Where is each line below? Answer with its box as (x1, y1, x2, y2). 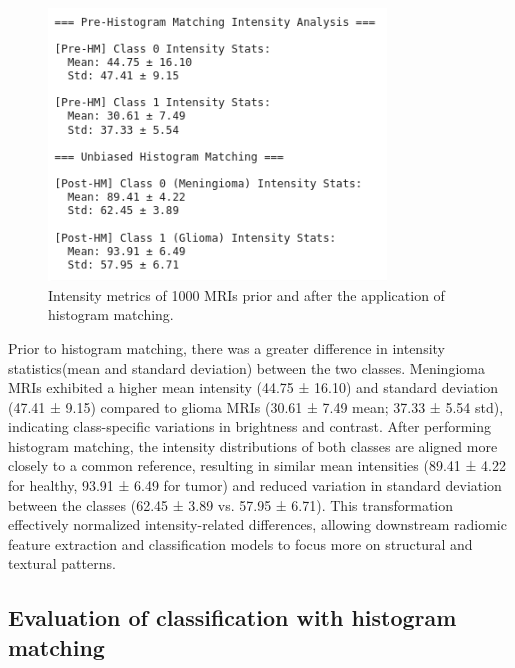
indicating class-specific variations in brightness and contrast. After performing (8, 416, 492, 437)
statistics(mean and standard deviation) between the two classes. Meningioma (8, 357, 485, 378)
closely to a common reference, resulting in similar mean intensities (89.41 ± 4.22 (8, 455, 506, 476)
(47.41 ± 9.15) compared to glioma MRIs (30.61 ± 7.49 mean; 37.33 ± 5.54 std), (8, 396, 504, 417)
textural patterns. (8, 553, 116, 574)
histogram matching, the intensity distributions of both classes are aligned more (8, 435, 498, 456)
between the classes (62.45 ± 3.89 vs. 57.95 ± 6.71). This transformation (8, 494, 454, 515)
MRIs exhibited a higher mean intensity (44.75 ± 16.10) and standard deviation (8, 377, 499, 398)
